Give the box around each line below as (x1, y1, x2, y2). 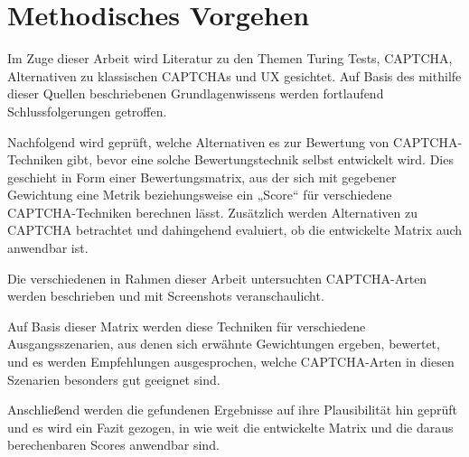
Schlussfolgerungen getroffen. (7, 101, 167, 120)
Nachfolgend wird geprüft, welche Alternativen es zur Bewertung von (7, 132, 389, 151)
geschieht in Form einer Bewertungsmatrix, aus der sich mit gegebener (7, 167, 397, 186)
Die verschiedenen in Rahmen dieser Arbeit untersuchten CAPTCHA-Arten (7, 268, 427, 287)
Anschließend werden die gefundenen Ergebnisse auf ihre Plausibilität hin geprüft (7, 400, 457, 419)
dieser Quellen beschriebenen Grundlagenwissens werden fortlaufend (7, 84, 384, 103)
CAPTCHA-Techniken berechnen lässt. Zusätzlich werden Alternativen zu (7, 202, 417, 221)
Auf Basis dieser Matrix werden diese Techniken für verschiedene (7, 316, 366, 335)
